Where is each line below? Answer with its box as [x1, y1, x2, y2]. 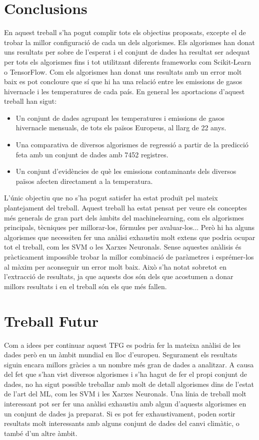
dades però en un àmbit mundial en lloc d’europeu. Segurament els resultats [4, 349, 237, 360]
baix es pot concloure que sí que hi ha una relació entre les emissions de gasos [4, 76, 242, 87]
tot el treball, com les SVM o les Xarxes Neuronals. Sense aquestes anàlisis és [4, 242, 241, 252]
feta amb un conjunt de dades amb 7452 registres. [15, 149, 168, 159]
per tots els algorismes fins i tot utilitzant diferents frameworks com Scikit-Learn [4, 56, 251, 67]
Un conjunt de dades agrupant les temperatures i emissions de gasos [15, 112, 224, 123]
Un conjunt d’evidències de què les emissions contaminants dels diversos [15, 166, 236, 176]
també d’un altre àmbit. [4, 427, 77, 438]
